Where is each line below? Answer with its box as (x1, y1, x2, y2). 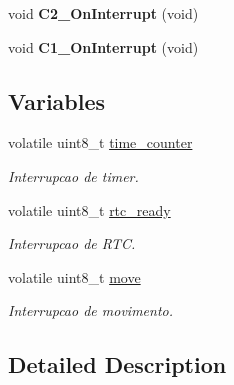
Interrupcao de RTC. (8, 233, 136, 254)
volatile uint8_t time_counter (8, 132, 193, 153)
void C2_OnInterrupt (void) (8, 3, 199, 23)
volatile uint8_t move (8, 266, 141, 287)
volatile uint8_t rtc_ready (8, 199, 171, 220)
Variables (8, 85, 106, 116)
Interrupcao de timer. (8, 165, 139, 186)
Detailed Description (8, 349, 227, 380)
